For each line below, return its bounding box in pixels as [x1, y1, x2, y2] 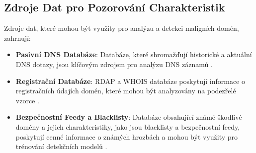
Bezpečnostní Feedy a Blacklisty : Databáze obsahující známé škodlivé [15, 112, 242, 122]
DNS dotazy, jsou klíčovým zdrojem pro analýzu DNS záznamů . [15, 59, 213, 69]
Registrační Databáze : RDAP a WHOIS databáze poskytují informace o [15, 76, 246, 86]
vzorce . [15, 95, 39, 105]
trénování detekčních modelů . [15, 141, 107, 152]
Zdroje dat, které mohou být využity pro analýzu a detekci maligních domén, [4, 23, 239, 33]
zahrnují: [4, 32, 31, 43]
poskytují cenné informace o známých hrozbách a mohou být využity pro [15, 131, 238, 142]
